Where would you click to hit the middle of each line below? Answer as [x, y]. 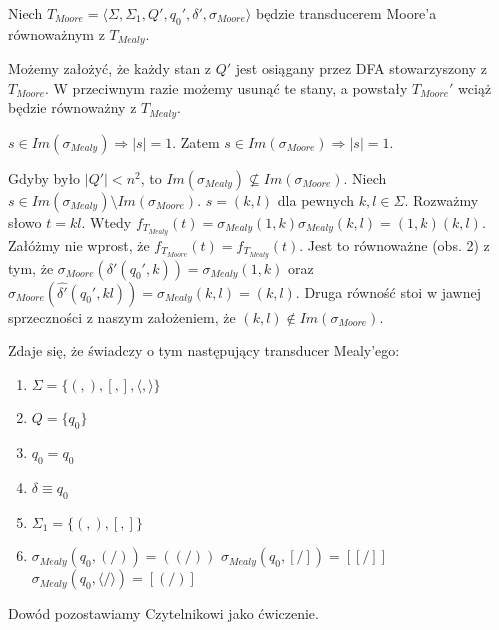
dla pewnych [316, 199]
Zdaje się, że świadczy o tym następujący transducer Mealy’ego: [204, 350]
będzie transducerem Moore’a [346, 13]
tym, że [31, 267]
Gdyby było [44, 177]
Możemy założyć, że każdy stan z [110, 68]
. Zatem [196, 141]
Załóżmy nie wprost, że [79, 244]
